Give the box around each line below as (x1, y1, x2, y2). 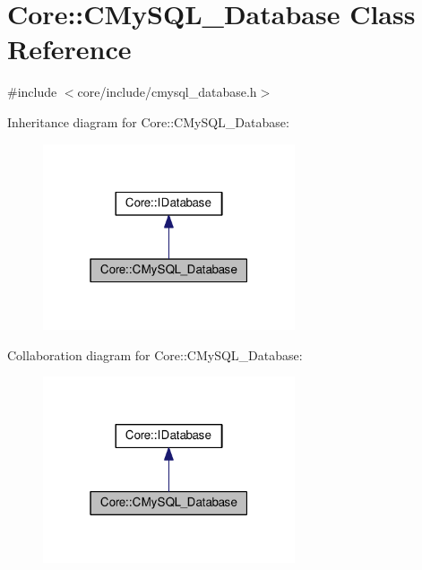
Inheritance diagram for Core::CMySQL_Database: (7, 112, 289, 131)
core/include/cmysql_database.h (77, 82, 257, 101)
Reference (7, 30, 132, 67)
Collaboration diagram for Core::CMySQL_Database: (7, 345, 303, 364)
